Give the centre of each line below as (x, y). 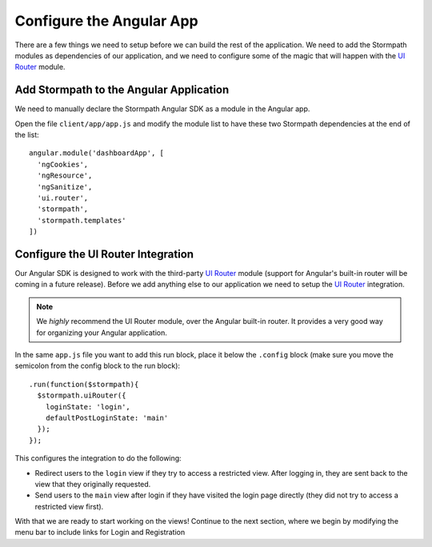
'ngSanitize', (65, 187)
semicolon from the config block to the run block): (97, 366)
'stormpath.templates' (82, 220)
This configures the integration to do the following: (98, 458)
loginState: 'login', (88, 407)
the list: (27, 135)
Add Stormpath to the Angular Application (122, 90)
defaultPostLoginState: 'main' (107, 417)
